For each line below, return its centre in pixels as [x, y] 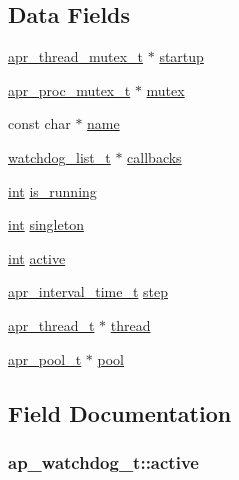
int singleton [46, 224]
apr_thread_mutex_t [76, 56]
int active [37, 257]
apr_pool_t [45, 358]
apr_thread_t [51, 324]
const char [39, 123]
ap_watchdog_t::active [103, 461]
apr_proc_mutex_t [69, 89]
